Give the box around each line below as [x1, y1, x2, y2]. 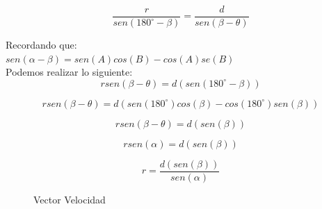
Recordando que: [6, 37, 77, 52]
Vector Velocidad [33, 192, 106, 206]
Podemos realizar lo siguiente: [6, 65, 133, 79]
